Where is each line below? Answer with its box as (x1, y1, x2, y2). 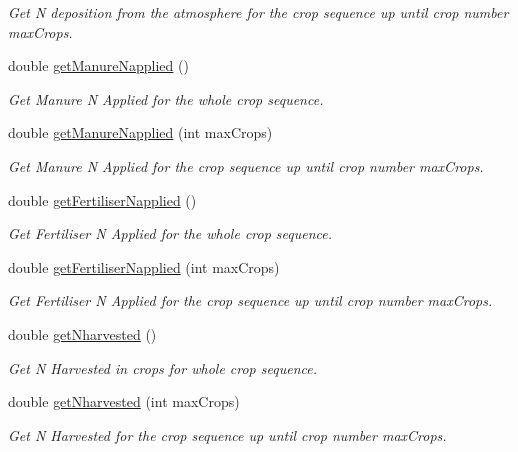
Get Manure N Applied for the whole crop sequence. (8, 88, 324, 109)
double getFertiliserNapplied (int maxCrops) (8, 256, 280, 277)
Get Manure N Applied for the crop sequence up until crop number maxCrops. (8, 155, 484, 176)
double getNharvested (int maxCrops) (8, 391, 240, 412)
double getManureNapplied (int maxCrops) (8, 122, 273, 143)
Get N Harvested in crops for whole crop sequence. (8, 357, 317, 378)
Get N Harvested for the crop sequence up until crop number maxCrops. (8, 424, 447, 445)
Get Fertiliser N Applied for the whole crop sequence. (8, 223, 333, 244)
